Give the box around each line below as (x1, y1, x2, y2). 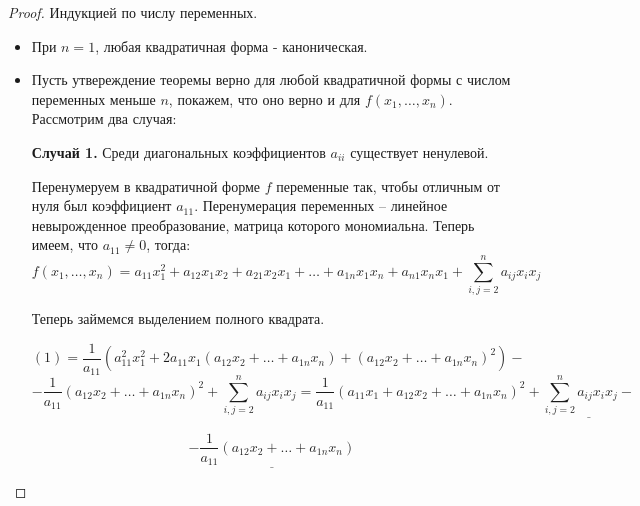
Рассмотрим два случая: (31, 108, 177, 129)
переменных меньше (31, 88, 156, 109)
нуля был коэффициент (31, 195, 172, 216)
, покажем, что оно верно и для (168, 88, 361, 109)
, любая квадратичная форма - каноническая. (95, 35, 368, 56)
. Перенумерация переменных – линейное (194, 195, 448, 216)
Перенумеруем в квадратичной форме (31, 175, 261, 196)
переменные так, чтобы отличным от (276, 175, 500, 196)
